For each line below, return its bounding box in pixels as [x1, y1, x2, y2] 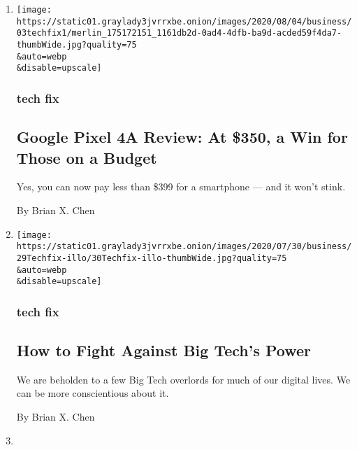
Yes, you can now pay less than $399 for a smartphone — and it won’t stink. [16, 179, 346, 194]
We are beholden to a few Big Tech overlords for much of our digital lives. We [16, 372, 351, 386]
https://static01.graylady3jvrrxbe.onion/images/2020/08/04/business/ [16, 16, 352, 27]
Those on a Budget [16, 146, 157, 168]
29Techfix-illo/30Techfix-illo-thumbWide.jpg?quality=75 [16, 253, 287, 263]
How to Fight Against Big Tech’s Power [16, 339, 312, 361]
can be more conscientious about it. [16, 386, 169, 400]
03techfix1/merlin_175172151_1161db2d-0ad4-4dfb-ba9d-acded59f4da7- [16, 28, 342, 38]
